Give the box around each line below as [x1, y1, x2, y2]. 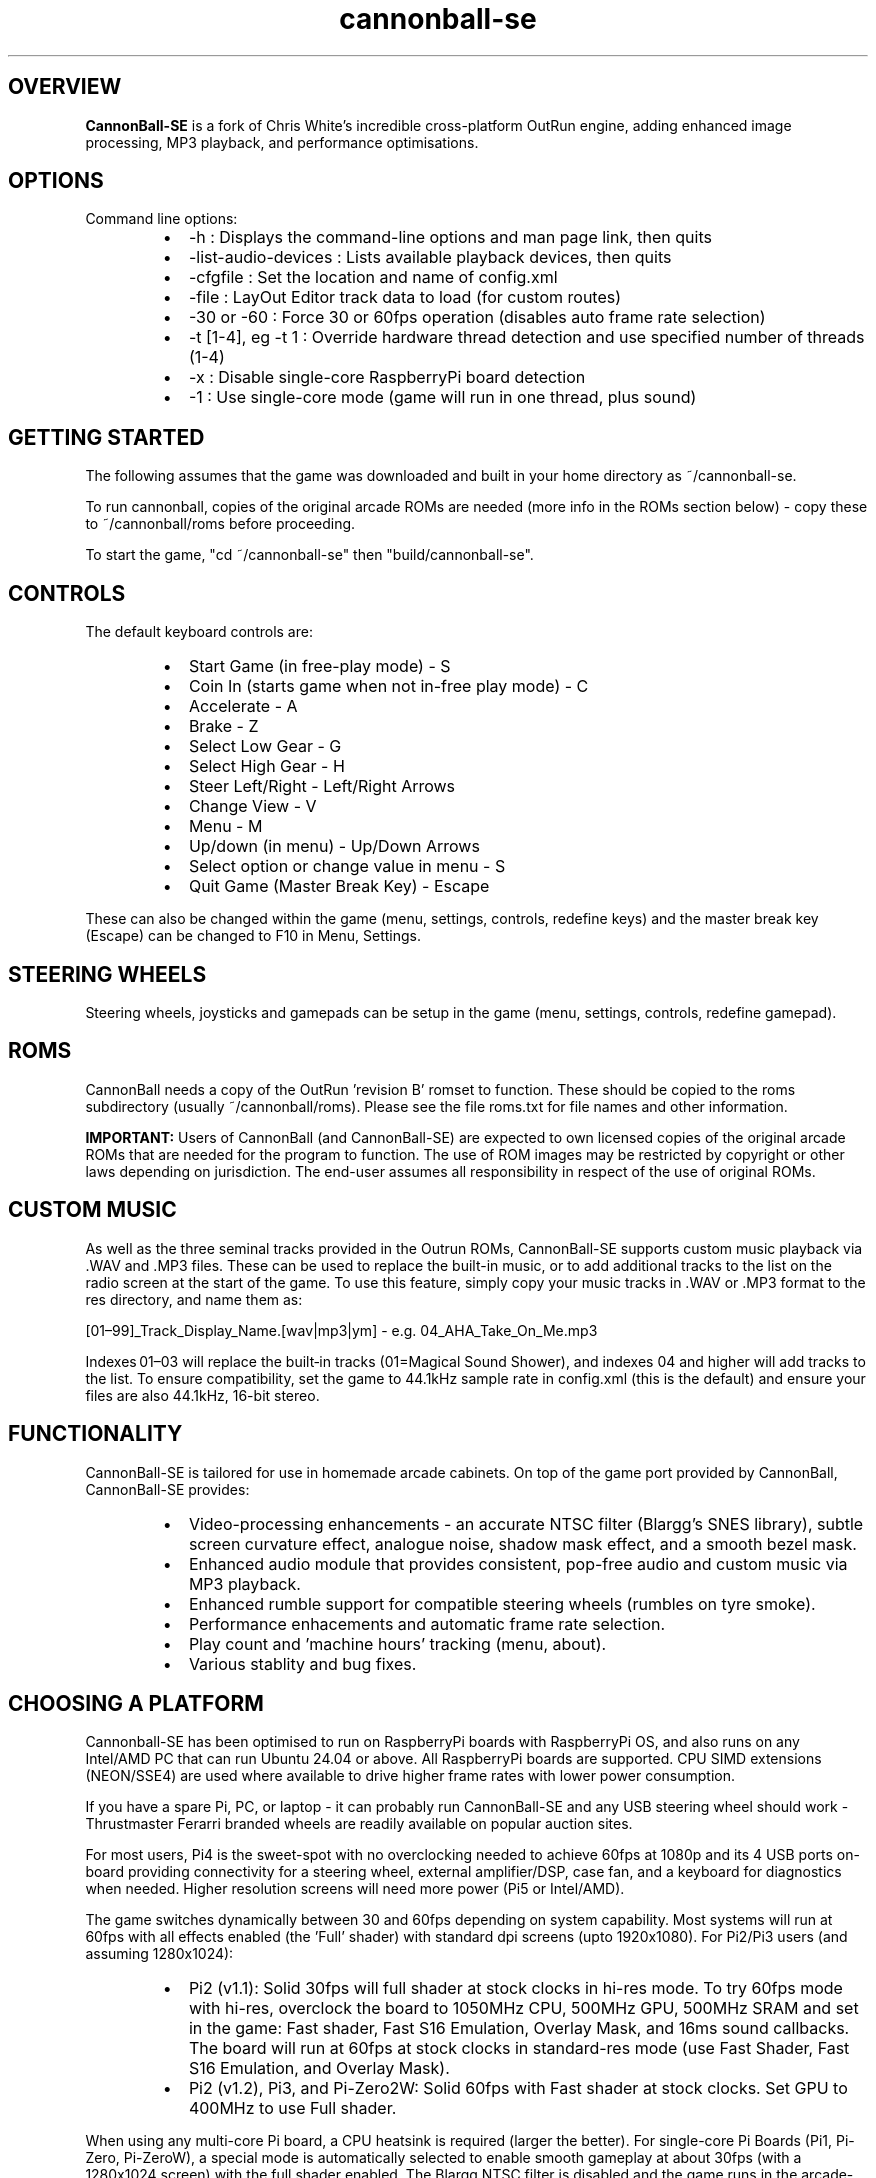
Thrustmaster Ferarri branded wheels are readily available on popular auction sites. [85, 1815, 633, 1833]
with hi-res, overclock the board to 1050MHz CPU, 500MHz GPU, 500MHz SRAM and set [188, 1998, 859, 2019]
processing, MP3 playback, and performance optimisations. [85, 133, 479, 151]
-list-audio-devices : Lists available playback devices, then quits [188, 247, 672, 268]
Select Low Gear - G [188, 736, 342, 757]
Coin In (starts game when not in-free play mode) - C [188, 676, 589, 697]
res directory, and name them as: [85, 1290, 303, 1308]
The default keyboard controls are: [85, 623, 313, 641]
